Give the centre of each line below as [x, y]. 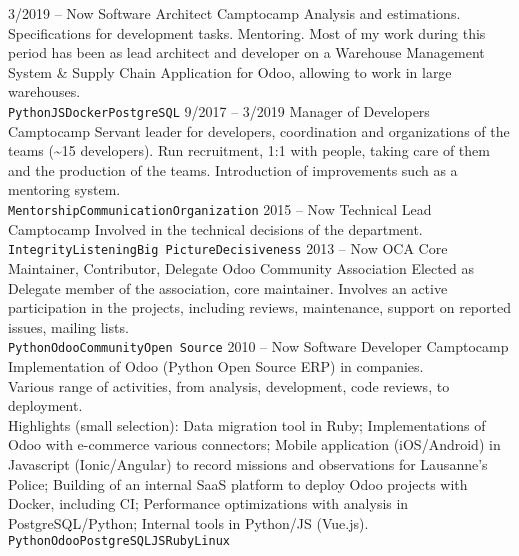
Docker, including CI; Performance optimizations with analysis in [208, 503]
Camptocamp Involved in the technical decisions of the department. [215, 228]
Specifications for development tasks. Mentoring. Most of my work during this [247, 32]
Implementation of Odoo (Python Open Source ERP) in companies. [216, 365]
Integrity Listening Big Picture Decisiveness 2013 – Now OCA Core [228, 248]
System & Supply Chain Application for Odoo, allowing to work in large [230, 71]
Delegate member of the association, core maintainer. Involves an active [228, 287]
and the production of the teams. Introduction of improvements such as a [233, 169]
